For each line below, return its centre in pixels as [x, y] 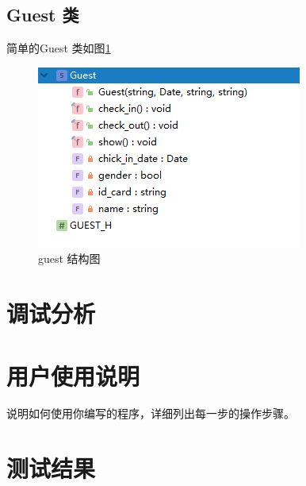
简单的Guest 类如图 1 [59, 48]
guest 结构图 [69, 258]
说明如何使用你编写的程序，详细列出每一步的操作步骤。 [151, 413]
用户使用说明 [73, 375]
